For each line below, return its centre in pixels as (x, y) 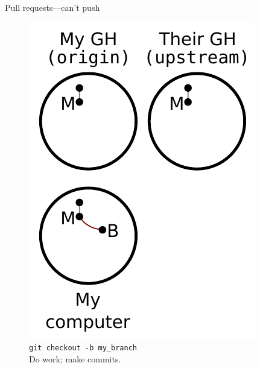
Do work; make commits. (75, 358)
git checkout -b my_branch (83, 348)
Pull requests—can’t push (52, 7)
